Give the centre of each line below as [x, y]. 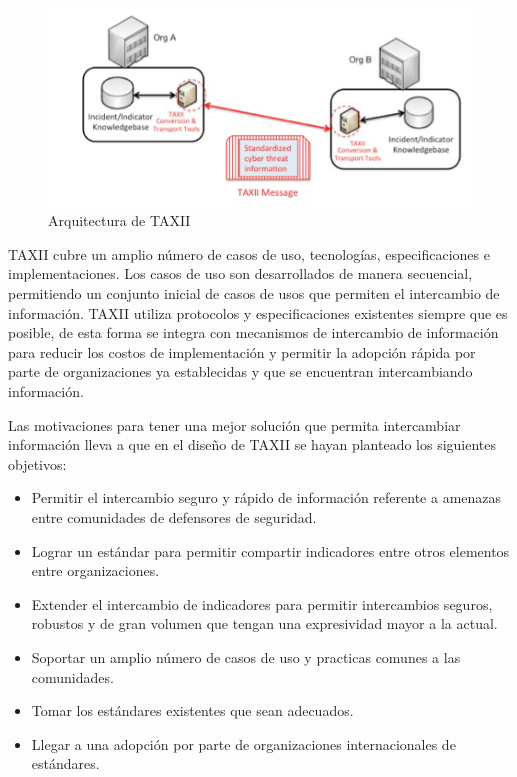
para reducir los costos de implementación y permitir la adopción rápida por [242, 351]
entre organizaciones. [95, 570]
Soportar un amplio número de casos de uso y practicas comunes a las [246, 656]
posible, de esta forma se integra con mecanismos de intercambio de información [253, 332]
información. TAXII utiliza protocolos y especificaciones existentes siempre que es [258, 312]
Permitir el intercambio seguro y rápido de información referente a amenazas [266, 497]
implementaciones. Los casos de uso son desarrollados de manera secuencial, [240, 273]
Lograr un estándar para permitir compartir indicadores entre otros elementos [270, 550]
